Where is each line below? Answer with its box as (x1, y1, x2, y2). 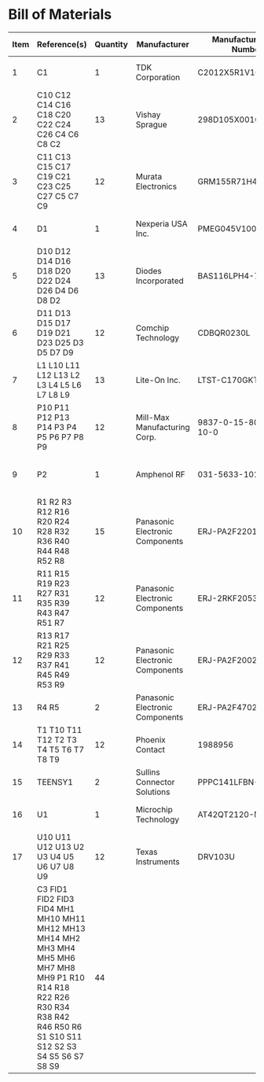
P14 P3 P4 (36, 421, 77, 432)
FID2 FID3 (36, 893, 75, 904)
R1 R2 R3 (36, 496, 72, 507)
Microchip (135, 804, 173, 815)
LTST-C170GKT (197, 374, 259, 385)
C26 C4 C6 (36, 128, 79, 139)
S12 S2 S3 (36, 1040, 77, 1051)
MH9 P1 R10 (36, 972, 85, 983)
